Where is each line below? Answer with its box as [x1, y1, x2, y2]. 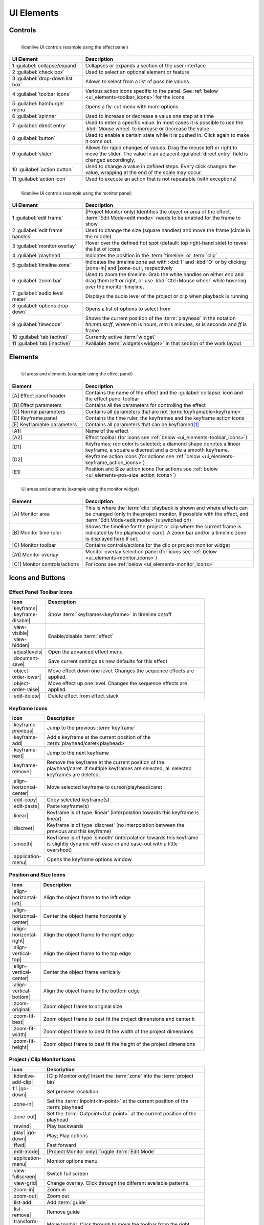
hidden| [12, 642, 30, 649]
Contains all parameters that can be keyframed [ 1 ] [85, 421, 199, 428]
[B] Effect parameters [12, 402, 62, 409]
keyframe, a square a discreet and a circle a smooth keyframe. [85, 446, 229, 453]
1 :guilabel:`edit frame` [12, 215, 64, 221]
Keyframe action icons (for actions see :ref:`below [85, 453, 200, 460]
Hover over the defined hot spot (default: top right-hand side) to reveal [85, 240, 248, 246]
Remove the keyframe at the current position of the [46, 759, 165, 766]
